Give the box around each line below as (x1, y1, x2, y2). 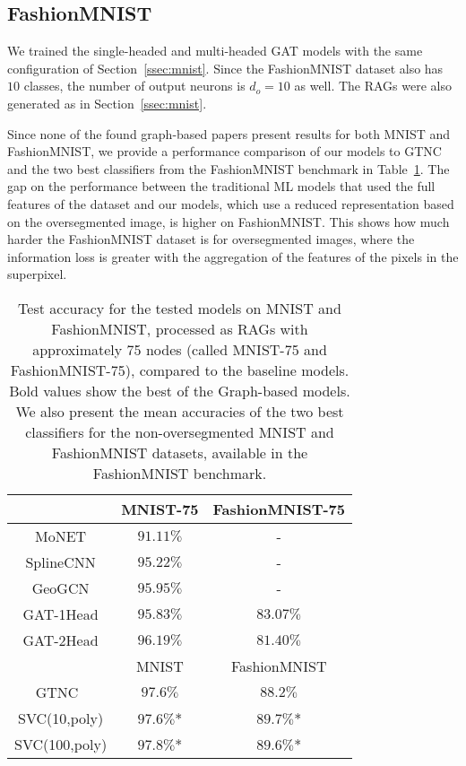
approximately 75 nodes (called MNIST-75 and (32, 338, 327, 360)
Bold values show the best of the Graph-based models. (9, 379, 350, 401)
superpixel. (7, 265, 67, 283)
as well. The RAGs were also (294, 76, 452, 95)
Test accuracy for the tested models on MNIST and (18, 297, 341, 318)
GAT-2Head (22, 629, 99, 650)
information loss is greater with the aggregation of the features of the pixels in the (7, 247, 459, 265)
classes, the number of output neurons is (23, 76, 246, 95)
